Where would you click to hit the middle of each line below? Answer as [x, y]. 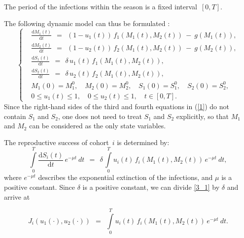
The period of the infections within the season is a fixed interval [101, 6]
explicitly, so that [202, 116]
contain [15, 116]
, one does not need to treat [100, 116]
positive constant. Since [40, 187]
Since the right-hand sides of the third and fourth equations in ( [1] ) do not [117, 106]
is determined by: [143, 142]
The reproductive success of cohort [56, 142]
